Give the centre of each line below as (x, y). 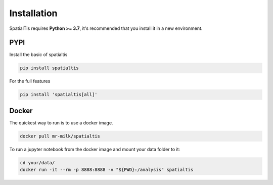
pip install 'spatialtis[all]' (59, 95)
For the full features (30, 81)
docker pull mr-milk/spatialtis (60, 136)
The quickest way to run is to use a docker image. (61, 123)
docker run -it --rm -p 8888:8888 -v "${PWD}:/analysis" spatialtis (107, 170)
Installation (33, 13)
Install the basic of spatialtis (38, 55)
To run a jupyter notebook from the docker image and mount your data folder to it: (95, 149)
